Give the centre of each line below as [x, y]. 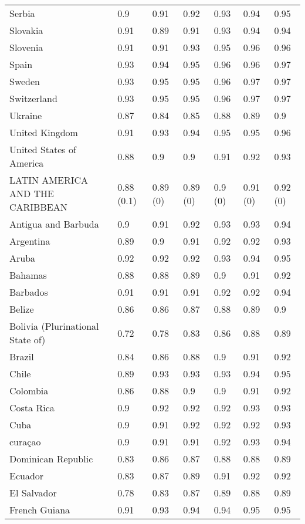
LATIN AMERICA [49, 180]
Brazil [22, 356]
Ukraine [26, 115]
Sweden [25, 81]
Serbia [22, 13]
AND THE [32, 193]
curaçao [25, 442]
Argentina [30, 241]
